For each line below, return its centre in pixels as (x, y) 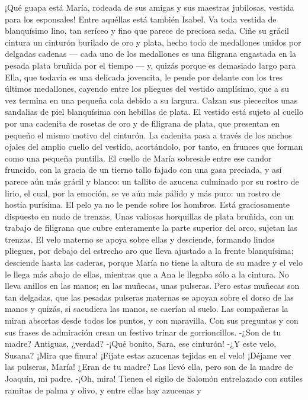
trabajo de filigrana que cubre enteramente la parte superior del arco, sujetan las (151, 228)
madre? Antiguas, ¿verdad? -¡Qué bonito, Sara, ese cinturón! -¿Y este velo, (141, 343)
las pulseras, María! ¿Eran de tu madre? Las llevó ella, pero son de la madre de (149, 367)
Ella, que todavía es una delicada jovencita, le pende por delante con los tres (144, 77)
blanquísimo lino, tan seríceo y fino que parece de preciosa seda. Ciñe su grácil (147, 30)
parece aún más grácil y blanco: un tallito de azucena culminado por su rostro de (152, 181)
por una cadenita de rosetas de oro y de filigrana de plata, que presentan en (142, 123)
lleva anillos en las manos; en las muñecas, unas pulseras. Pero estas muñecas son (152, 286)
